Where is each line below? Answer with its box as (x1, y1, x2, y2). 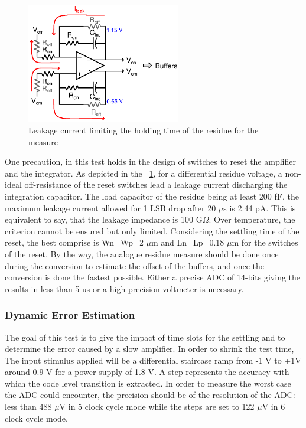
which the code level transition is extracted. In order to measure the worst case (5, 377, 291, 389)
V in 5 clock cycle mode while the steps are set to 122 (59, 400, 255, 413)
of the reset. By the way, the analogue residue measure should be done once (5, 247, 279, 260)
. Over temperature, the (209, 213, 295, 226)
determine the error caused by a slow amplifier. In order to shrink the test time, (5, 342, 294, 355)
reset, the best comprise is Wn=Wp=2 (5, 236, 144, 249)
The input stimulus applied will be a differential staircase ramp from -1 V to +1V (5, 354, 301, 366)
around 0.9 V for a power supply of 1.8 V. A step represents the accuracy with (5, 365, 289, 378)
